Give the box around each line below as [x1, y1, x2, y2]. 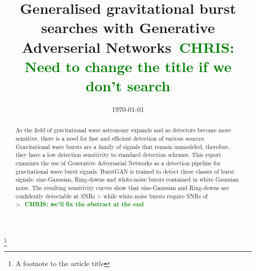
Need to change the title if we [25, 56, 231, 76]
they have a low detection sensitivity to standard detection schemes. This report [15, 151, 222, 159]
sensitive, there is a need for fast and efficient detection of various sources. [15, 134, 206, 142]
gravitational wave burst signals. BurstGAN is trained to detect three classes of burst [15, 167, 235, 175]
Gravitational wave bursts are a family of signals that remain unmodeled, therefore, [15, 142, 230, 151]
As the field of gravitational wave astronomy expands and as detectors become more [15, 126, 231, 134]
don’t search [86, 75, 170, 95]
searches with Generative [41, 17, 215, 38]
